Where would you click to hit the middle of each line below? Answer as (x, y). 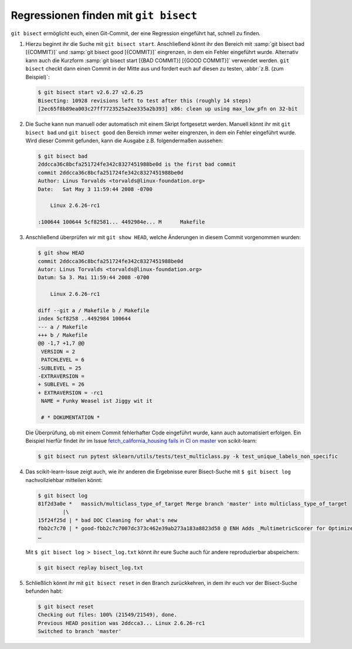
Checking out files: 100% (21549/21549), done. (107, 615)
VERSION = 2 (58, 352)
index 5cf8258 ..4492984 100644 (84, 319)
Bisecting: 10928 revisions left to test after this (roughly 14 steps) (145, 101)
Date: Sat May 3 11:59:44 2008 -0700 (95, 189)
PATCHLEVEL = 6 (63, 360)
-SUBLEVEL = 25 (60, 368)
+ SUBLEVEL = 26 (61, 384)
